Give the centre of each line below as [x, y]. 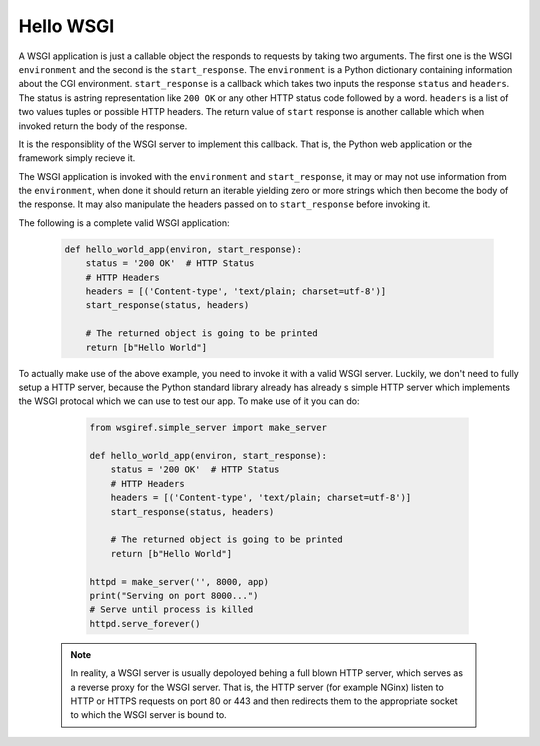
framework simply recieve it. [77, 158]
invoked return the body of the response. [103, 126]
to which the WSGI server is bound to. [148, 715]
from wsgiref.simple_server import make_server [208, 428]
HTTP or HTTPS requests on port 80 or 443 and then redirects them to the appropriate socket [264, 701]
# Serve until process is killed [171, 609]
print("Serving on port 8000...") [174, 595]
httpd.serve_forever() [145, 623]
